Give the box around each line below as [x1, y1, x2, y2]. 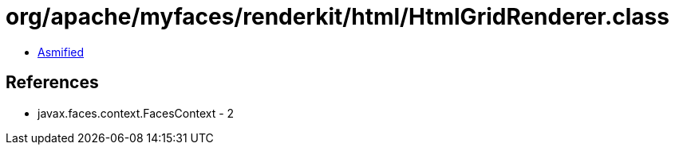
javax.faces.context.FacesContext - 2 [37, 106, 235, 120]
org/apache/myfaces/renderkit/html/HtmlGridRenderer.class [6, 3, 669, 30]
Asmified [37, 45, 85, 59]
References [6, 72, 99, 93]
